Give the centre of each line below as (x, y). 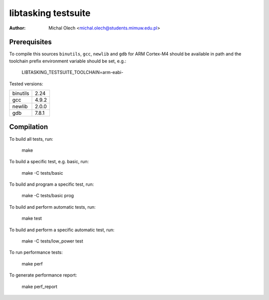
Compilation (29, 127)
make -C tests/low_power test (52, 241)
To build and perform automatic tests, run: (52, 207)
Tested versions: (26, 84)
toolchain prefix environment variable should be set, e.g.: (68, 61)
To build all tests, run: (31, 139)
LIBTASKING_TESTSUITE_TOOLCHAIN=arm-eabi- (72, 72)
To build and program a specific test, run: (52, 184)
